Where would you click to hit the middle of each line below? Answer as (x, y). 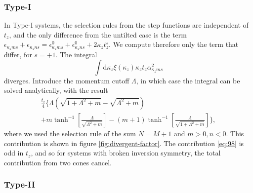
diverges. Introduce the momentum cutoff (67, 80)
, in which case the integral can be (188, 80)
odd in (14, 153)
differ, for (18, 55)
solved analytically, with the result (56, 90)
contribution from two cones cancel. (58, 162)
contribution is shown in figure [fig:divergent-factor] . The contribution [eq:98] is (124, 143)
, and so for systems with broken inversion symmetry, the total (126, 153)
